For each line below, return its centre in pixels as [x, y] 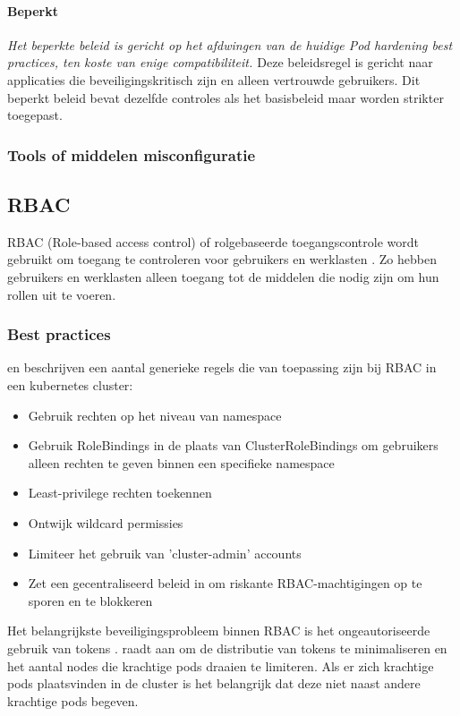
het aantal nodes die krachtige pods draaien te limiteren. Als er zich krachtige [221, 665]
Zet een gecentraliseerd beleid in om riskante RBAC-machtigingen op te [225, 583]
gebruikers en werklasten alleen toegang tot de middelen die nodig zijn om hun [223, 277]
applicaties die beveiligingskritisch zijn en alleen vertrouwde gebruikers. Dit [214, 79]
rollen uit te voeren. [62, 294]
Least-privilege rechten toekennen [120, 493]
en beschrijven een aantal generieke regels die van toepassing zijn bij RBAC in [222, 367]
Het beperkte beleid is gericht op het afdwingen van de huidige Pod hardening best [230, 44]
